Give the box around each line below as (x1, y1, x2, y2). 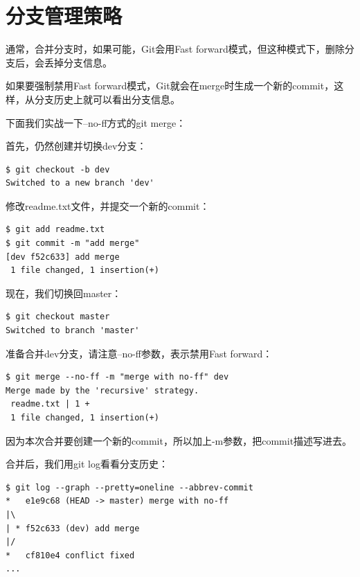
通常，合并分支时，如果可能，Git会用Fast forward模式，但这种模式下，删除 (6, 42, 345, 56)
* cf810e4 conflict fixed (6, 550, 135, 560)
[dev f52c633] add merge (6, 251, 120, 262)
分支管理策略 (6, 1, 123, 30)
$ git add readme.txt (6, 224, 105, 235)
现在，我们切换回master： (6, 285, 122, 300)
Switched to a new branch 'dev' (6, 178, 154, 188)
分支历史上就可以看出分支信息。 (34, 91, 180, 106)
